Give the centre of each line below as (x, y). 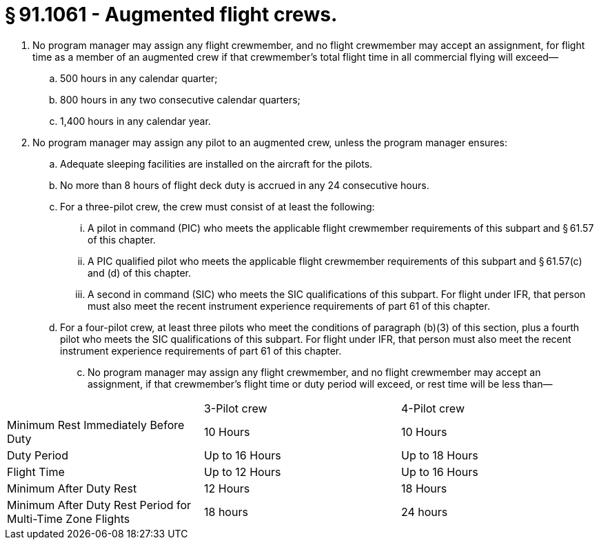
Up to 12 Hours (242, 472)
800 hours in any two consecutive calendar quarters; (180, 99)
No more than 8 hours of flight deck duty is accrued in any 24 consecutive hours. (245, 185)
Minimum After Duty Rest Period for (99, 505)
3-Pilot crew (235, 408)
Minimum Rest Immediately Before (96, 425)
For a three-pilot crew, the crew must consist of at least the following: (217, 206)
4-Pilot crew (433, 408)
